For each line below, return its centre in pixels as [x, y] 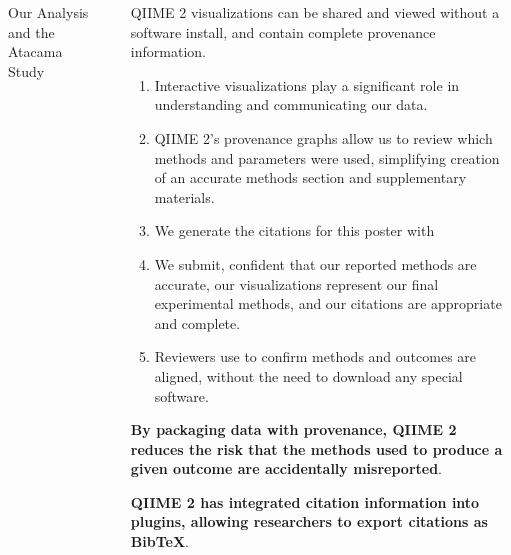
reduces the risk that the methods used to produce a [316, 448]
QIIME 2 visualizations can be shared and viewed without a [315, 12]
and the [31, 31]
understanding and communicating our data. [291, 104]
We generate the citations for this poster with [294, 230]
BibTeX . [159, 541]
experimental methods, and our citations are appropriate [328, 303]
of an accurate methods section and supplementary [310, 177]
